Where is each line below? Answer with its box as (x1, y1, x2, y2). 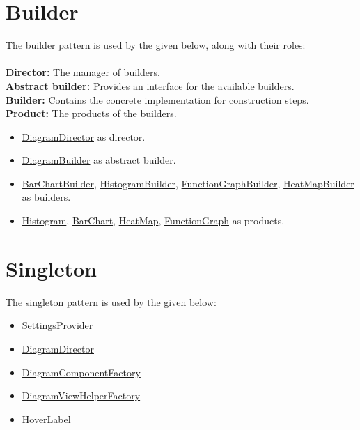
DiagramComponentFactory (22, 364, 141, 379)
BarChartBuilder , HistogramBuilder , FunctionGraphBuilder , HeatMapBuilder (22, 176, 354, 190)
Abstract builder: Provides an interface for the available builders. (6, 78, 295, 93)
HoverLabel (22, 411, 71, 426)
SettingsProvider (22, 318, 93, 332)
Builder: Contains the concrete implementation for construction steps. (6, 92, 309, 107)
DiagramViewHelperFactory (22, 388, 141, 403)
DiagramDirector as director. (22, 129, 146, 144)
